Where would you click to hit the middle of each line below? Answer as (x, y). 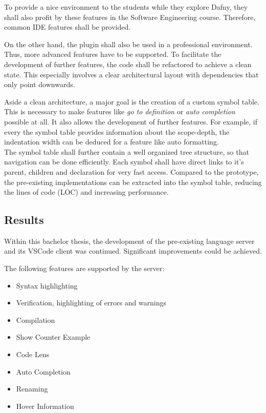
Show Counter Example (53, 337)
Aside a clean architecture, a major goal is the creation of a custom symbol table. (132, 101)
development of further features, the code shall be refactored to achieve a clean (128, 64)
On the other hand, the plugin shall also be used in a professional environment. (128, 44)
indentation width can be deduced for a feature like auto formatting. (112, 142)
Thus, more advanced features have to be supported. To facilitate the (113, 54)
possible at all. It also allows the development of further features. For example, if (131, 121)
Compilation (36, 319)
